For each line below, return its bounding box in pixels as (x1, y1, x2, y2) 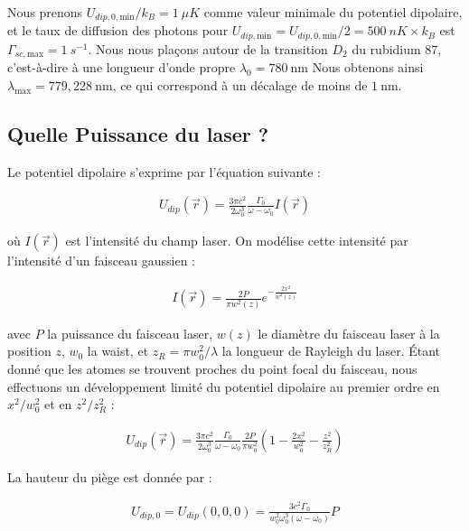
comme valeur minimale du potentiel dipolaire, (203, 3, 463, 21)
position (7, 341, 52, 360)
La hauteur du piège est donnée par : (7, 467, 212, 486)
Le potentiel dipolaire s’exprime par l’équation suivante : (7, 162, 321, 181)
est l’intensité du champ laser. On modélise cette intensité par (65, 231, 408, 250)
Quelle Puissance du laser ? (7, 119, 269, 147)
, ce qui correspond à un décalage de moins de (112, 75, 368, 94)
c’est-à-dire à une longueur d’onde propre (7, 58, 236, 77)
